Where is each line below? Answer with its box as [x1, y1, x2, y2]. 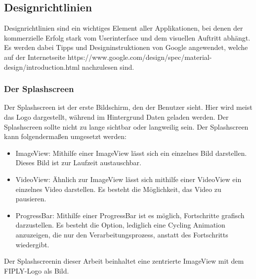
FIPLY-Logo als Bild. [4, 265, 69, 276]
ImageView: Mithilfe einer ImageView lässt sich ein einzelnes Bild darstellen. [15, 147, 247, 158]
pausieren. [15, 193, 46, 204]
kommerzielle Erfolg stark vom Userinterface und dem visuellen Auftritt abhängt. [4, 32, 251, 43]
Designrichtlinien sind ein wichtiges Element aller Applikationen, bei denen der [4, 23, 243, 33]
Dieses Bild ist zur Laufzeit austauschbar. [15, 157, 141, 168]
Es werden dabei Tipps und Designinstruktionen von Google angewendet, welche [4, 42, 248, 52]
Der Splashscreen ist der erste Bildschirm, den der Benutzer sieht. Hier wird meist [4, 102, 253, 112]
